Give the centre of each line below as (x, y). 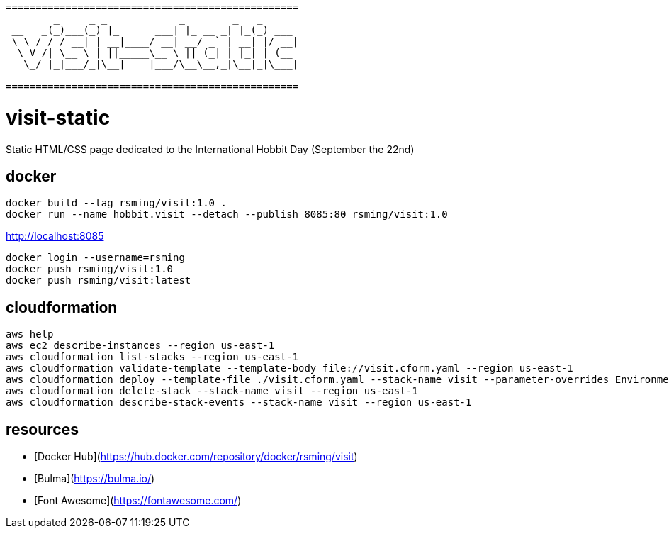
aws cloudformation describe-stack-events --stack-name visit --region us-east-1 (239, 402)
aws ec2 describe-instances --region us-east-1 (140, 346)
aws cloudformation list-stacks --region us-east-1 (152, 357)
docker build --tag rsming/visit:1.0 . (116, 203)
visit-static (58, 117)
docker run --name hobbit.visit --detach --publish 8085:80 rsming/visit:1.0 (227, 215)
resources (42, 429)
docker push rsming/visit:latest (99, 280)
